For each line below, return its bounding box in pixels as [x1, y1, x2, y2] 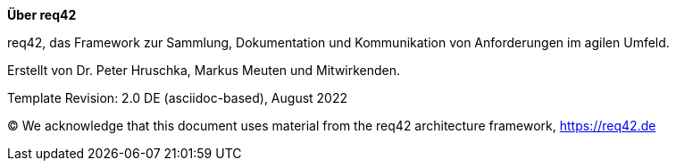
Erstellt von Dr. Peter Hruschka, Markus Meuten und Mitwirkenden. [7, 63, 401, 78]
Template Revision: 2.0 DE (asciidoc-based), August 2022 [7, 90, 348, 105]
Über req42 [7, 7, 77, 22]
